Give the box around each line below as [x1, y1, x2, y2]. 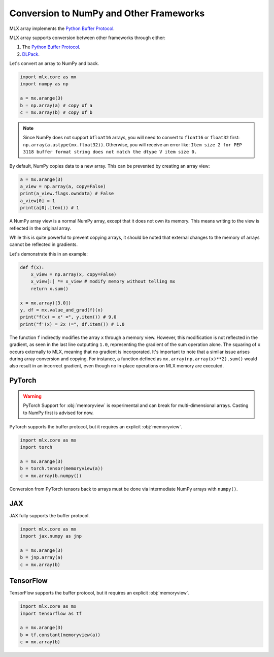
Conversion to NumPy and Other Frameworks [9, 8, 205, 19]
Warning [23, 393, 42, 399]
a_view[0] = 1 [20, 198, 55, 203]
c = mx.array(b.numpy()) [20, 473, 82, 479]
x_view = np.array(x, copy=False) [30, 272, 117, 277]
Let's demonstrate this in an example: [9, 251, 88, 257]
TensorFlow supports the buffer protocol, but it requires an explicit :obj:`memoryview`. [9, 590, 190, 596]
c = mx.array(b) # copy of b [20, 110, 93, 115]
